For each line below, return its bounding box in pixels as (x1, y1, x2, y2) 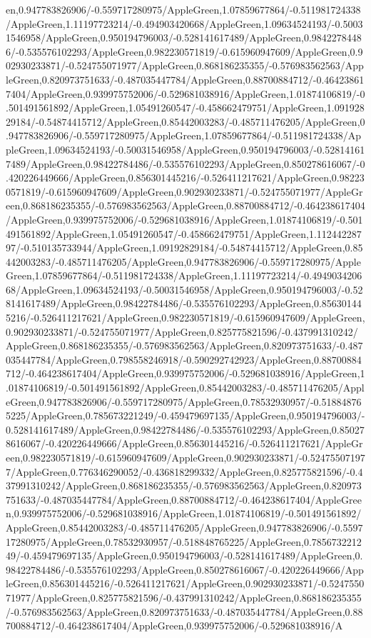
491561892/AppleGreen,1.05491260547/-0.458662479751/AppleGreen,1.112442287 (6, 226, 362, 241)
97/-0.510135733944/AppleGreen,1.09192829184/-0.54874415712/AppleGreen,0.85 (6, 240, 363, 255)
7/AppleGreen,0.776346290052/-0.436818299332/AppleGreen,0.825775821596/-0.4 (6, 464, 363, 479)
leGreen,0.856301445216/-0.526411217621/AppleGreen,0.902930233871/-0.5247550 (6, 576, 365, 591)
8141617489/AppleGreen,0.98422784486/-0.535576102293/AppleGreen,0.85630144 (6, 296, 362, 311)
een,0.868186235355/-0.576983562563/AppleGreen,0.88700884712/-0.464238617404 (6, 198, 365, 213)
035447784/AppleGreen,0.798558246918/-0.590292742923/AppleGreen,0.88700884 (6, 352, 362, 367)
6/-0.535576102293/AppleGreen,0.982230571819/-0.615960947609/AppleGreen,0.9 (6, 44, 363, 59)
